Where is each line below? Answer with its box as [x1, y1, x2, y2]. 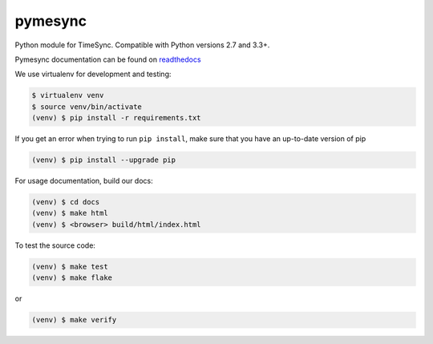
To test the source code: [14, 241, 96, 250]
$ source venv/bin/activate [31, 102, 142, 111]
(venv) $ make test [31, 261, 108, 271]
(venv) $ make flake [31, 273, 112, 282]
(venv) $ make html [31, 208, 108, 218]
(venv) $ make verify [31, 315, 117, 325]
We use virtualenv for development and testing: [14, 69, 172, 79]
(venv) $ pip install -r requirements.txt [31, 113, 201, 123]
